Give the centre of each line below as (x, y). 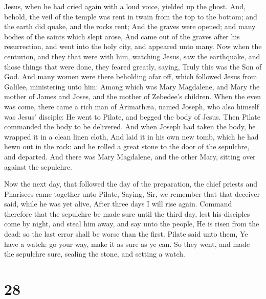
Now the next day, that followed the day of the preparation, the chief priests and (131, 184)
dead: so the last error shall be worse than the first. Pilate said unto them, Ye (126, 234)
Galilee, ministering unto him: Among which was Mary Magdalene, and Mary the (132, 86)
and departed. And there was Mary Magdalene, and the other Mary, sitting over (130, 156)
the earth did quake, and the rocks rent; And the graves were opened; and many (130, 26)
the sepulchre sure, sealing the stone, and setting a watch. (95, 254)
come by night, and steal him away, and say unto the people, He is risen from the (132, 224)
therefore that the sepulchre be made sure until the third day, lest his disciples (127, 213)
